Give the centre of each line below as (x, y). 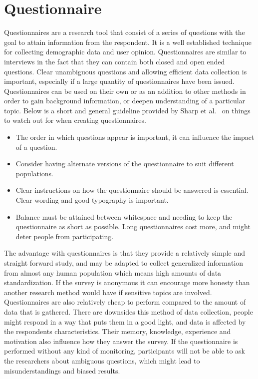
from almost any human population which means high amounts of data (113, 272)
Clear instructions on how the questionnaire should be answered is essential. (132, 190)
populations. (34, 173)
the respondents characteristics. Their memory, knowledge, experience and (118, 331)
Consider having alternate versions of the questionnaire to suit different (125, 164)
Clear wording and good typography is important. (92, 200)
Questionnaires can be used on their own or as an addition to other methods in (125, 91)
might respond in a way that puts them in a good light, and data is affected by (125, 321)
